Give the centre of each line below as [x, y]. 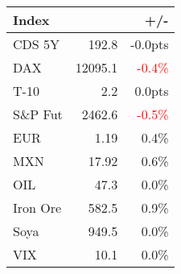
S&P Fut [38, 114]
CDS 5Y [37, 44]
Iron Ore [37, 208]
